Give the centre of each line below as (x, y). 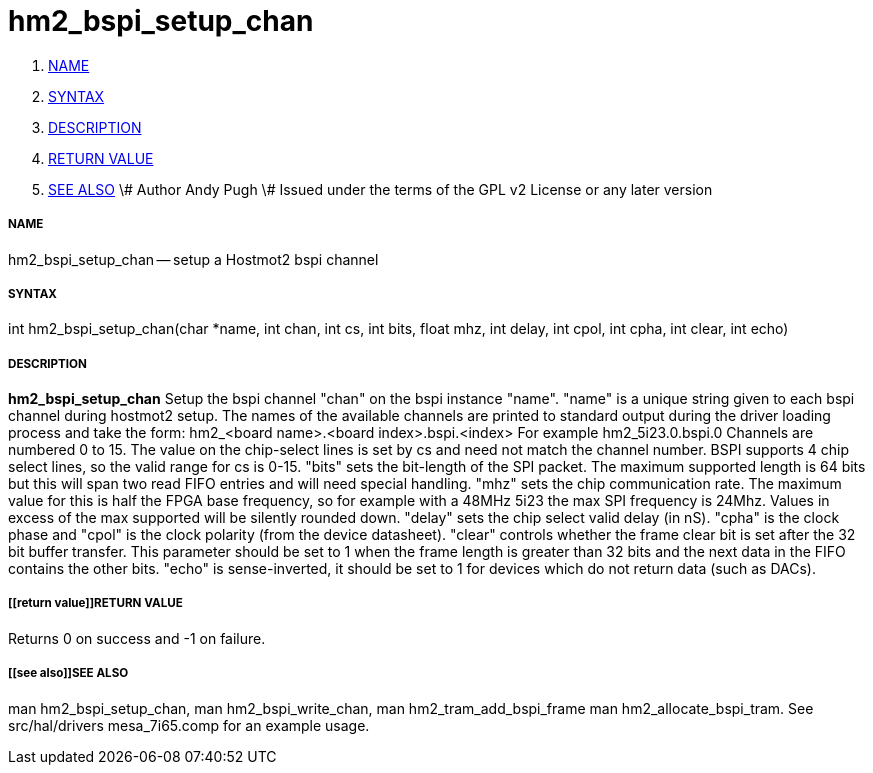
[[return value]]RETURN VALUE (95, 603)
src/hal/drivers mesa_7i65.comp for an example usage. (189, 725)
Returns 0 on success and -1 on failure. (137, 638)
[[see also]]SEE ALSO (68, 673)
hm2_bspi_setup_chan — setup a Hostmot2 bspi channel (193, 259)
